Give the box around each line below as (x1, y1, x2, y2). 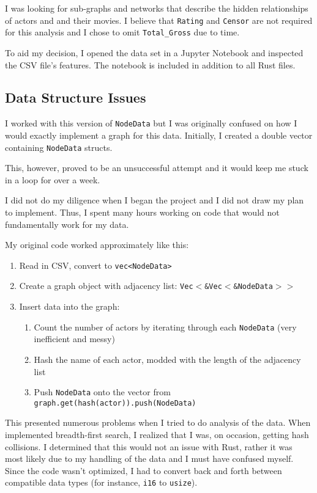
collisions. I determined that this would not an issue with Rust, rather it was (5, 440, 293, 453)
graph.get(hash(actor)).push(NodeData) (34, 398, 196, 407)
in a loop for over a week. (5, 173, 100, 186)
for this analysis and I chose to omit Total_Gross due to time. (5, 26, 240, 38)
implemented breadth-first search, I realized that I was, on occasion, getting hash (5, 428, 309, 441)
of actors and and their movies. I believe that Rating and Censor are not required (5, 13, 313, 26)
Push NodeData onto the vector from (34, 385, 171, 398)
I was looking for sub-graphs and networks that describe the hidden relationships (5, 2, 308, 14)
